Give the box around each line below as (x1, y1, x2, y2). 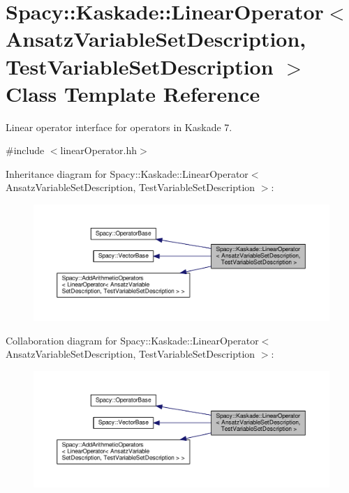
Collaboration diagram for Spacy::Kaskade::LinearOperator (6, 333, 259, 347)
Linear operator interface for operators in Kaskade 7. (6, 119, 232, 134)
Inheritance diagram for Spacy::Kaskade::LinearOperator (6, 166, 248, 181)
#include (6, 143, 45, 158)
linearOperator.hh (60, 143, 138, 158)
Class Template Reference (6, 79, 260, 107)
